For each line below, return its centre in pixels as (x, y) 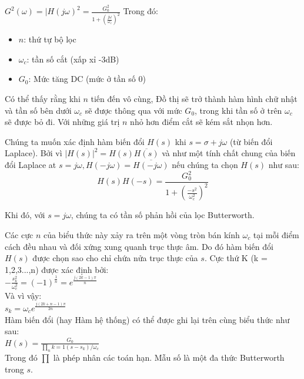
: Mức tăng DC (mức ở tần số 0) (87, 79)
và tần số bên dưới (38, 110)
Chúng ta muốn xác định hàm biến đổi (75, 141)
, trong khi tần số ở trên (238, 110)
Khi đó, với (25, 215)
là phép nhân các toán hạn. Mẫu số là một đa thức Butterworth (169, 357)
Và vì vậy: (23, 296)
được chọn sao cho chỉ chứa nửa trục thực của (115, 258)
